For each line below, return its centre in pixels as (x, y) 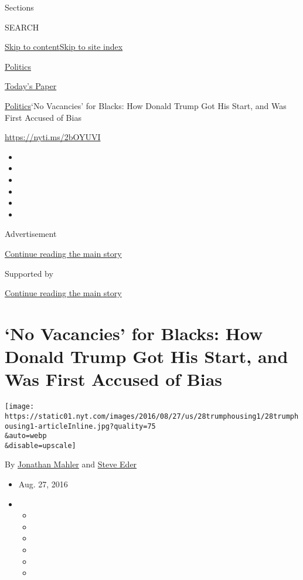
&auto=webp (26, 436)
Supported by (29, 273)
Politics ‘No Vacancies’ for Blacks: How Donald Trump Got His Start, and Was (146, 105)
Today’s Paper (31, 86)
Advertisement (31, 234)
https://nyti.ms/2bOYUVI (53, 137)
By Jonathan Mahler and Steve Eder (71, 464)
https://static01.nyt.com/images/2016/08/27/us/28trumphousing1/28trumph (152, 416)
